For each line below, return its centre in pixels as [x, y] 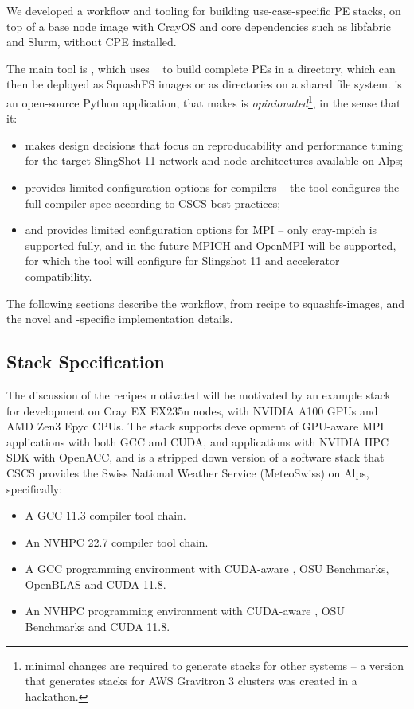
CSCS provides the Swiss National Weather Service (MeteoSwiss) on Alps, [188, 472]
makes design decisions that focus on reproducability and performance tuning [214, 144]
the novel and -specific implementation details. [120, 319]
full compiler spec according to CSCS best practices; [153, 203]
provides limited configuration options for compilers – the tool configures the [212, 187]
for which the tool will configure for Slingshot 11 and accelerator [182, 261]
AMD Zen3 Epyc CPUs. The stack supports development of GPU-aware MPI [195, 426]
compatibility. [59, 276]
